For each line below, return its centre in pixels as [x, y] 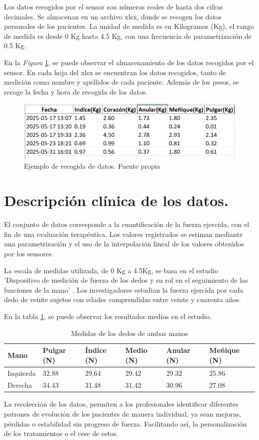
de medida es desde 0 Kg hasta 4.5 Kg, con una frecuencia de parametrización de [128, 36]
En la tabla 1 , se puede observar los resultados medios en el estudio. [108, 316]
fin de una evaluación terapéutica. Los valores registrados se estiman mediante [124, 234]
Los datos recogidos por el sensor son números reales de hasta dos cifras [114, 6]
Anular [178, 350]
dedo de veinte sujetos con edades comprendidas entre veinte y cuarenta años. [123, 299]
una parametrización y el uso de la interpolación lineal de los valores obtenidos [124, 244]
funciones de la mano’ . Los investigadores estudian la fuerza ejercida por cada [124, 289]
